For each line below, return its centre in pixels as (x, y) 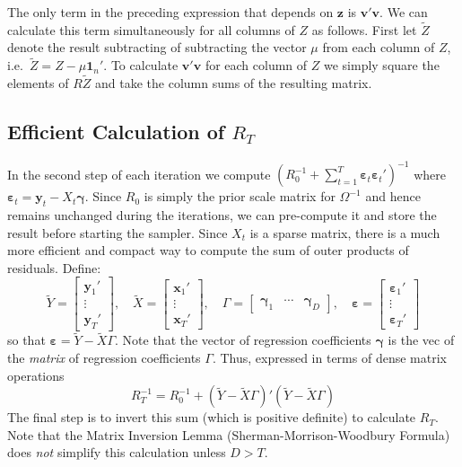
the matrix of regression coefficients (104, 357)
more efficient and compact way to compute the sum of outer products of (208, 250)
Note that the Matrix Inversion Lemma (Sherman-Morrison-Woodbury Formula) (229, 434)
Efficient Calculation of (116, 132)
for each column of (256, 65)
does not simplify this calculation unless (117, 452)
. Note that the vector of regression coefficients (243, 340)
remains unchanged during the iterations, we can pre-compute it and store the (222, 215)
